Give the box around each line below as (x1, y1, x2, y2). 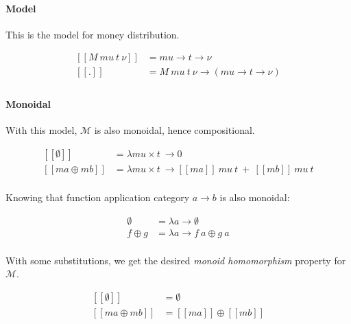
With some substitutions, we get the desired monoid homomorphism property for (5, 253, 346, 267)
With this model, (5, 123, 77, 137)
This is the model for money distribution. (5, 27, 180, 41)
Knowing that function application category (5, 189, 190, 204)
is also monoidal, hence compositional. (94, 123, 255, 137)
